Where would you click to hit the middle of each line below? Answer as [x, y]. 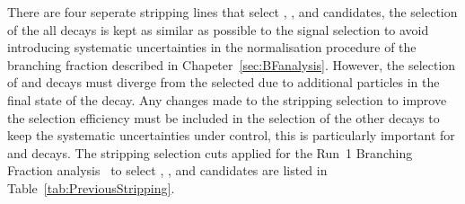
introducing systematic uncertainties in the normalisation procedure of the [212, 47]
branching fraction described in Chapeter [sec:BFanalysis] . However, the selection [232, 64]
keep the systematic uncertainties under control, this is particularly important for [231, 135]
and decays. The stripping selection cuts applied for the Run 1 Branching [210, 152]
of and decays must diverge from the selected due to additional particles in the [224, 82]
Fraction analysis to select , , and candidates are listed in [167, 170]
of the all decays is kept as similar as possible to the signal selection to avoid [218, 29]
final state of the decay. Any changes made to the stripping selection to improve [227, 99]
